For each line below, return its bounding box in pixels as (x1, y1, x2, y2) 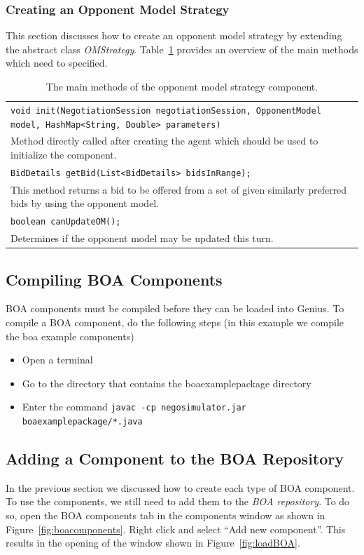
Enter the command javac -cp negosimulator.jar (22, 399, 246, 414)
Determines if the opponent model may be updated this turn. (10, 231, 274, 246)
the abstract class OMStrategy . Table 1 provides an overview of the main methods (6, 41, 358, 56)
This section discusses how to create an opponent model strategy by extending (6, 28, 342, 43)
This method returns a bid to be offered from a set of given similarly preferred (10, 182, 347, 196)
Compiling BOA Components (6, 268, 223, 290)
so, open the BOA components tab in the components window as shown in (6, 508, 325, 523)
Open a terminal (22, 352, 93, 367)
